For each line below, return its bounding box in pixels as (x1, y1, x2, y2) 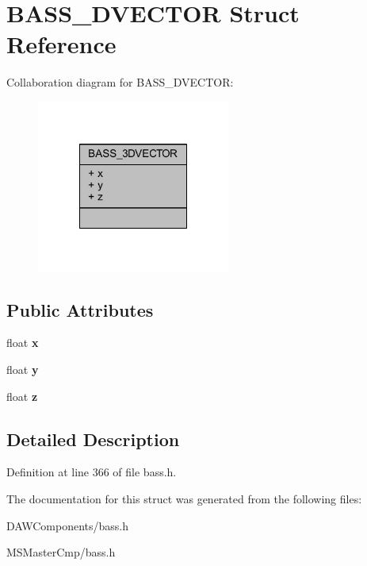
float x (6, 334, 39, 351)
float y (6, 361, 39, 378)
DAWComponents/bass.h (6, 517, 129, 533)
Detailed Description (6, 426, 180, 451)
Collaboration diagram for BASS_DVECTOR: (6, 74, 234, 90)
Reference (6, 28, 117, 60)
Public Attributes (6, 297, 154, 322)
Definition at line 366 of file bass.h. (6, 464, 177, 480)
